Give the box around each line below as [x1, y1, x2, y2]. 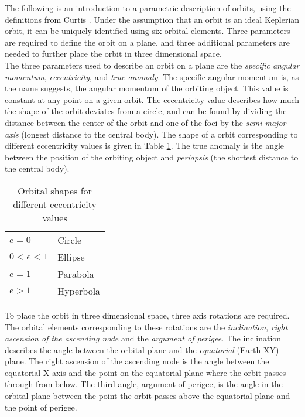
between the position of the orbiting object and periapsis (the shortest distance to [5, 151, 299, 163]
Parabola [57, 266, 94, 281]
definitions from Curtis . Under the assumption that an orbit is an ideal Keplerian [5, 13, 300, 25]
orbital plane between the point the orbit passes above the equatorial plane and [5, 389, 290, 402]
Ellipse [57, 249, 85, 264]
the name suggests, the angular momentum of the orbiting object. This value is [5, 82, 289, 94]
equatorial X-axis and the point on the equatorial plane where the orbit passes [5, 366, 286, 378]
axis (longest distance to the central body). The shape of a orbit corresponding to [5, 128, 298, 140]
